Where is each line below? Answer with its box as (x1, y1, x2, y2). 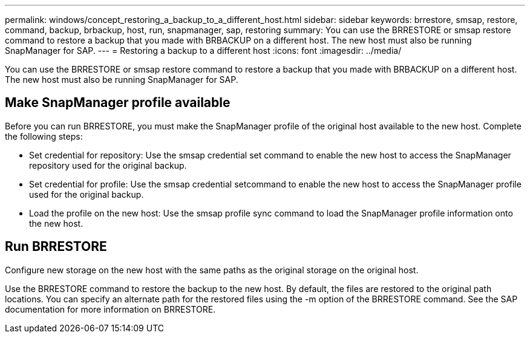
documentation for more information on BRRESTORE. (5, 304, 216, 314)
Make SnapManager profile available (5, 95, 231, 111)
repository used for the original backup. (29, 160, 187, 171)
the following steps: (5, 131, 83, 141)
